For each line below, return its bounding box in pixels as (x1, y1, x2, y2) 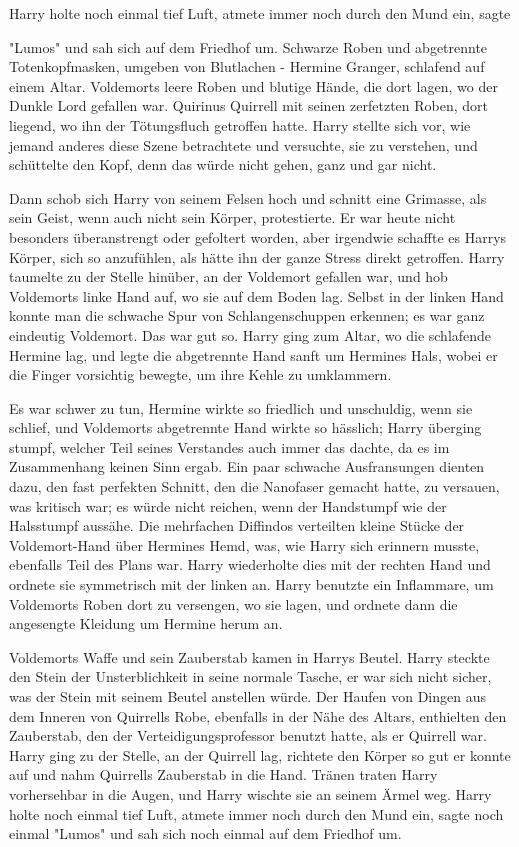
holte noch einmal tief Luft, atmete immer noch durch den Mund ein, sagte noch (9, 803, 504, 824)
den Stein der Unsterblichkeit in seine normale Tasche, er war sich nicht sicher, (9, 666, 492, 687)
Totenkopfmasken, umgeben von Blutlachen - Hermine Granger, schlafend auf (9, 56, 485, 77)
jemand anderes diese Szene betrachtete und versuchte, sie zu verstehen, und (9, 134, 478, 155)
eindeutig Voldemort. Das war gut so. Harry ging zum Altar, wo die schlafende (9, 324, 492, 345)
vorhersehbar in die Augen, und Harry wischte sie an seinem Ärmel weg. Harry (9, 783, 492, 804)
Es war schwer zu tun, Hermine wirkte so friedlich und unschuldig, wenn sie (9, 397, 473, 418)
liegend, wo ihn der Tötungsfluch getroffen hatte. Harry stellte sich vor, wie (9, 114, 471, 135)
